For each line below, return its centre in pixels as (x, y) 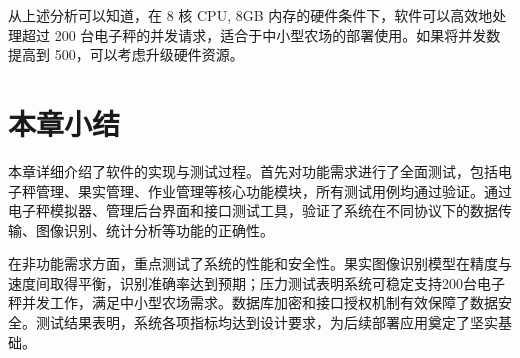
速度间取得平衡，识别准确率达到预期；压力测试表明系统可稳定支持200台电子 (256, 282)
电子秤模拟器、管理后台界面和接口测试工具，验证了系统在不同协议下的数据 (253, 210)
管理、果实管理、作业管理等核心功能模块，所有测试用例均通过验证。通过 (273, 190)
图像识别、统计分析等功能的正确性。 (154, 229)
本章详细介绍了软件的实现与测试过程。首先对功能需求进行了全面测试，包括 (253, 170)
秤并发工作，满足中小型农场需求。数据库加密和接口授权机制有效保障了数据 (253, 302)
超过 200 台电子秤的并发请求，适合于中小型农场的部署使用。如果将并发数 (261, 34)
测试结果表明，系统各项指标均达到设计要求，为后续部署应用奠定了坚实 (266, 322)
